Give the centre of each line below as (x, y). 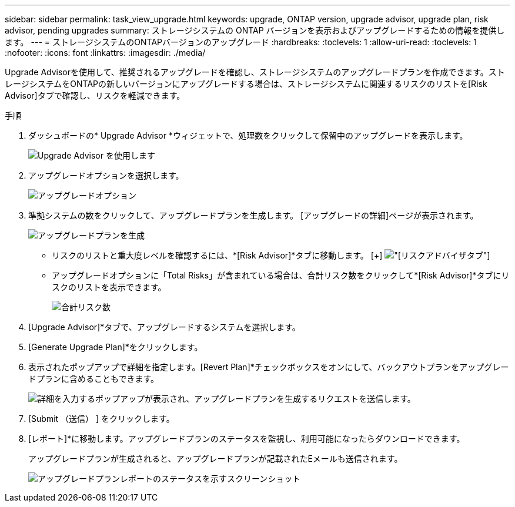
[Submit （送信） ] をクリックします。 (101, 419)
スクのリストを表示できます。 (109, 287)
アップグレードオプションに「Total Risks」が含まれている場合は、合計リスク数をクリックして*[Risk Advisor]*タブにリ (281, 275)
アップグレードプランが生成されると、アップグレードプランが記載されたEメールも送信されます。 (215, 459)
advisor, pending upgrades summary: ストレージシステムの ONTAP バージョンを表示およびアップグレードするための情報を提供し (255, 30)
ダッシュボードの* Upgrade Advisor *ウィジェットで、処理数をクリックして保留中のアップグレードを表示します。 (248, 135)
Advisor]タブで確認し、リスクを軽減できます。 (95, 95)
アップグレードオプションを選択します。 (106, 175)
